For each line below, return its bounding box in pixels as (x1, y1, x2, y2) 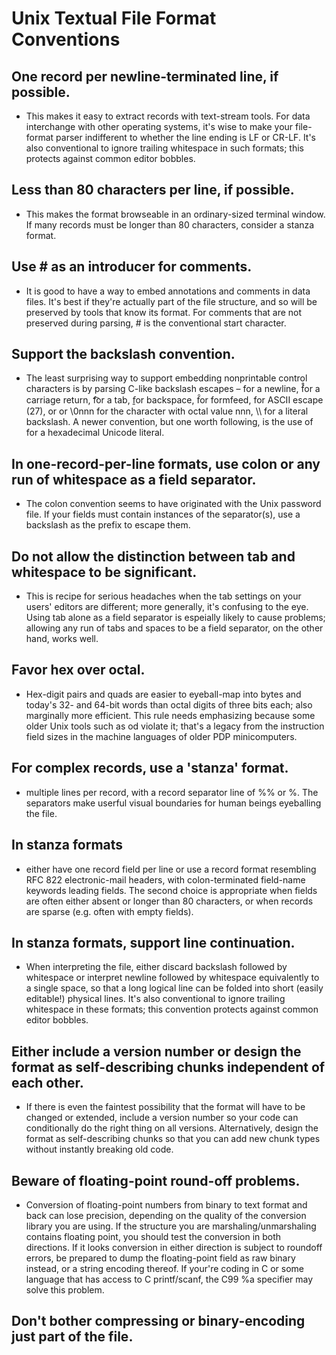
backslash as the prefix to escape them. (25, 519, 191, 531)
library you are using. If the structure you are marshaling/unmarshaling (25, 1220, 317, 1232)
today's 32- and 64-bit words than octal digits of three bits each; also (25, 698, 313, 711)
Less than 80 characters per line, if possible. (11, 182, 295, 199)
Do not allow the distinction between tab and (11, 548, 296, 565)
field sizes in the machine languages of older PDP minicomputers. (25, 730, 298, 742)
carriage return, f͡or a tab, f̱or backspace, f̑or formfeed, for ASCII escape (25, 394, 324, 406)
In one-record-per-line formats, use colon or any (11, 455, 321, 472)
